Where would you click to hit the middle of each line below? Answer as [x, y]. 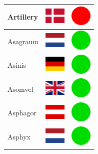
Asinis [17, 65]
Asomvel [20, 89]
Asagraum [23, 41]
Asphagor [22, 113]
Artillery [23, 16]
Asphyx [19, 137]
